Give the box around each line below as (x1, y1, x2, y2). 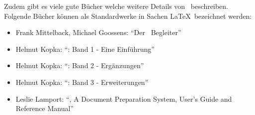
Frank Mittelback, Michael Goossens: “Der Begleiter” (15, 27, 181, 38)
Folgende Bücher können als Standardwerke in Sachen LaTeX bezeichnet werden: (4, 10, 252, 21)
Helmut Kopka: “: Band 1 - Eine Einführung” (15, 43, 155, 54)
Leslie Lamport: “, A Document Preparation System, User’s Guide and (15, 93, 232, 104)
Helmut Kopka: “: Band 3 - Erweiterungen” (15, 77, 149, 87)
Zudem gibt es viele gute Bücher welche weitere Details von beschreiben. (4, 1, 228, 11)
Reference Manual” (15, 103, 74, 114)
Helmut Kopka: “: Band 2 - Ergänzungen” (15, 60, 144, 71)
